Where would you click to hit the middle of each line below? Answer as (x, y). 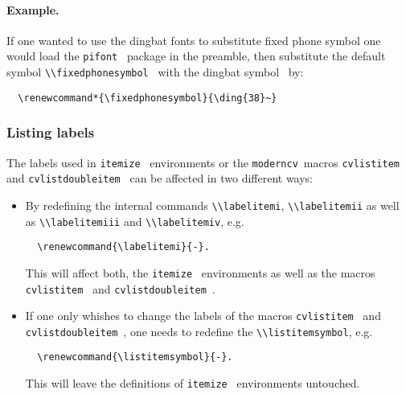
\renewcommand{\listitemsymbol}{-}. (135, 357)
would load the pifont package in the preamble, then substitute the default (196, 56)
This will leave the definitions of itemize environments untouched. (193, 383)
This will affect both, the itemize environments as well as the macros (200, 272)
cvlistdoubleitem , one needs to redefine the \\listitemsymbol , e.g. (199, 331)
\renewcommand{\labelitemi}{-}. (123, 247)
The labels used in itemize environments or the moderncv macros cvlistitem (203, 162)
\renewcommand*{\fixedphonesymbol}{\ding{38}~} (148, 98)
